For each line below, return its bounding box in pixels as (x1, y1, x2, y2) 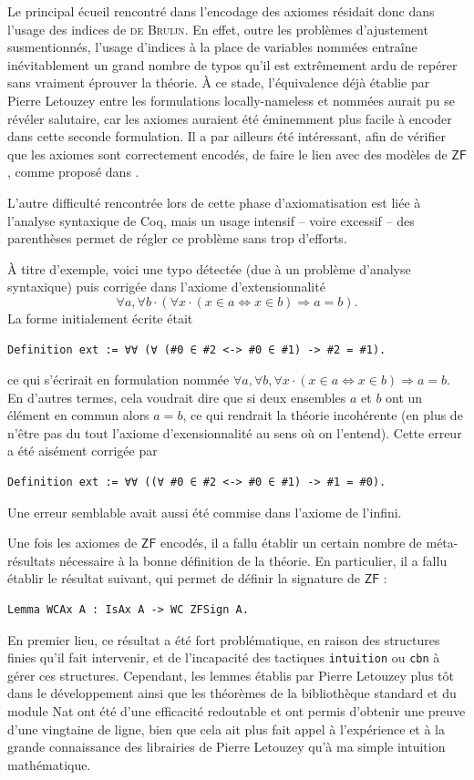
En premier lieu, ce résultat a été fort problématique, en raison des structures (7, 630, 440, 649)
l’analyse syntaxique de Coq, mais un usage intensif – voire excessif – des (7, 210, 415, 230)
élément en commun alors (7, 405, 149, 425)
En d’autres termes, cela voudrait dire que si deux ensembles (7, 387, 346, 406)
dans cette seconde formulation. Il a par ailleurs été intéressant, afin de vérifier (7, 127, 446, 146)
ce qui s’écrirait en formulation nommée (7, 370, 230, 389)
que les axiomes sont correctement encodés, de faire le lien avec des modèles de (7, 144, 448, 163)
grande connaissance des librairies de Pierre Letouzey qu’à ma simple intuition (7, 737, 446, 756)
